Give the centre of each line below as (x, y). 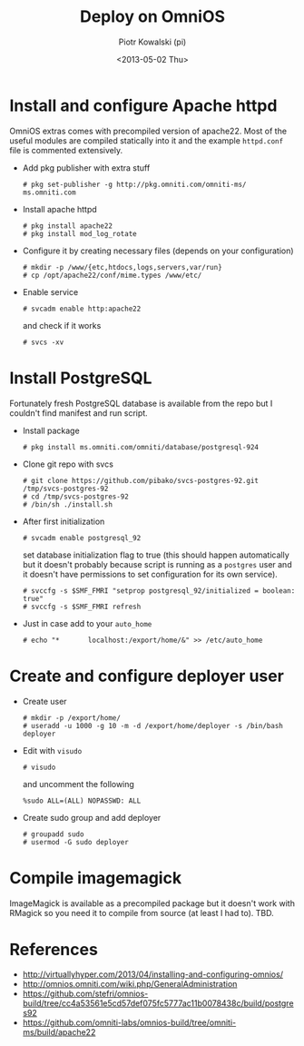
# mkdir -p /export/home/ (71, 718)
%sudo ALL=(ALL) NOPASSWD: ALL (82, 801)
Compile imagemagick (96, 878)
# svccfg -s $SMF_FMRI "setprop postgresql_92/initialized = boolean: (159, 591)
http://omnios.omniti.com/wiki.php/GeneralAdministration (130, 984)
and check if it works (62, 325)
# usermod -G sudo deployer (75, 842)
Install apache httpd (59, 209)
